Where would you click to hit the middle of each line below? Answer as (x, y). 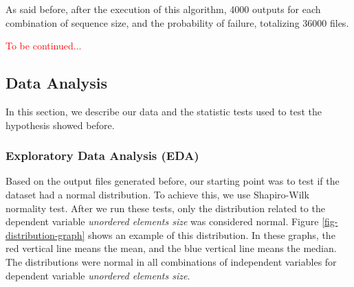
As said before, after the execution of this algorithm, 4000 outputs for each (163, 9)
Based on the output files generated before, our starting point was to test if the (173, 181)
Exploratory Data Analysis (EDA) (102, 156)
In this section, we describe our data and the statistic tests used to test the (164, 111)
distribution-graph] (45, 234)
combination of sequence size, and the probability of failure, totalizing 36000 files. (177, 22)
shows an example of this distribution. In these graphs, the (211, 234)
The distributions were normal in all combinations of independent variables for (171, 261)
